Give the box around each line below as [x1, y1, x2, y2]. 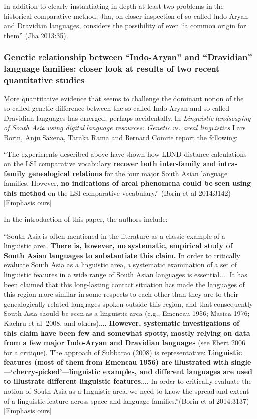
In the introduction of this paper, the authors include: [4, 213, 168, 224]
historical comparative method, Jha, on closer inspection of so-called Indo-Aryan [4, 10, 248, 21]
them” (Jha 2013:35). [4, 30, 68, 40]
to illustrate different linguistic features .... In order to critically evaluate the [4, 376, 252, 386]
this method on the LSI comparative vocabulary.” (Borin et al [4, 187, 197, 198]
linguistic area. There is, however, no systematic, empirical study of [4, 240, 233, 251]
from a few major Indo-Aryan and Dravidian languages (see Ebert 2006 [4, 337, 245, 348]
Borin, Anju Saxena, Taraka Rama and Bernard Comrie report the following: [4, 132, 238, 142]
